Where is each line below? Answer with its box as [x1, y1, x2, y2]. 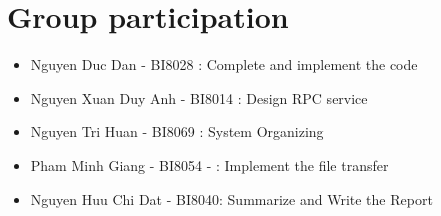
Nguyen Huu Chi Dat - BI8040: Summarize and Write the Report [30, 188, 433, 209]
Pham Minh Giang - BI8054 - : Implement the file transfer [30, 154, 389, 175]
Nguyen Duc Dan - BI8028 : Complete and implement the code [30, 54, 418, 75]
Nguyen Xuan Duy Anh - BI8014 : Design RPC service [30, 87, 368, 108]
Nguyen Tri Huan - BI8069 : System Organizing [30, 121, 324, 142]
